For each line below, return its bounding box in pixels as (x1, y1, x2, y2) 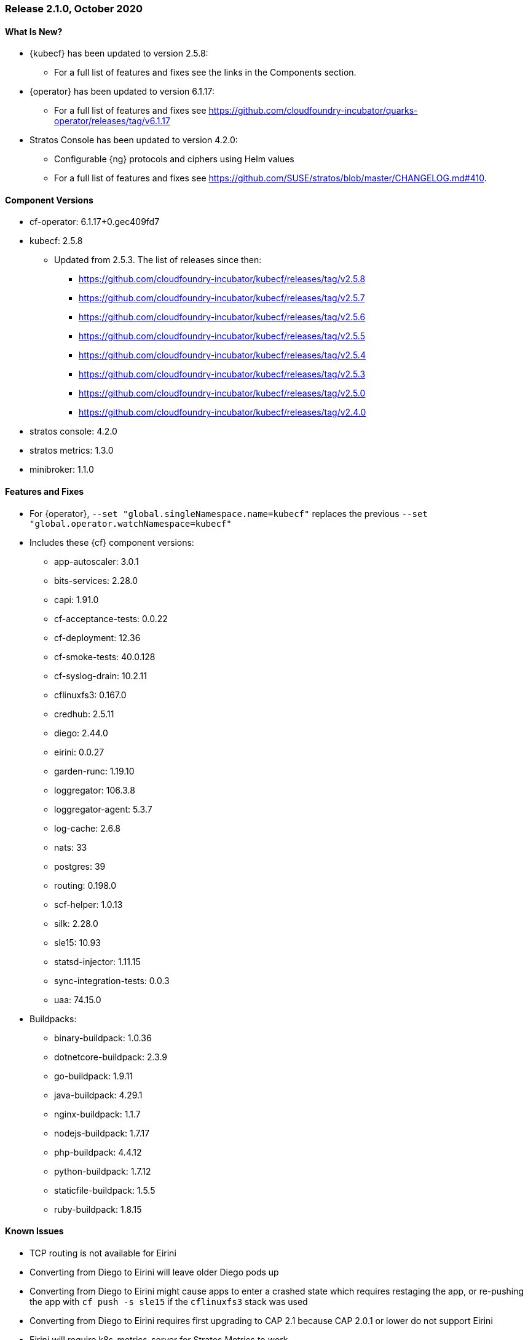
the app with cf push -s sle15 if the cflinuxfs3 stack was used (30, 1296, 308, 1307)
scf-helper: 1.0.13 (54, 899, 123, 910)
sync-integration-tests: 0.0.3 (54, 975, 170, 986)
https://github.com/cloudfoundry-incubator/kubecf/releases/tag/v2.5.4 (79, 350, 366, 361)
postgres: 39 (54, 861, 106, 872)
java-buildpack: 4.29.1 (54, 1089, 143, 1100)
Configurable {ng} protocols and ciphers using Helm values (54, 154, 294, 165)
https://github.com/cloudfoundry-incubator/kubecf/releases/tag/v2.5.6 (79, 312, 366, 323)
